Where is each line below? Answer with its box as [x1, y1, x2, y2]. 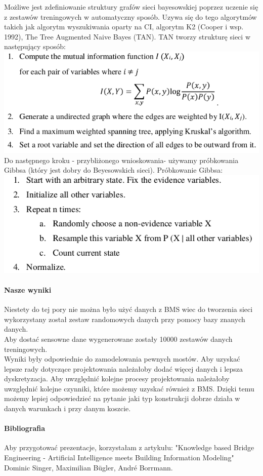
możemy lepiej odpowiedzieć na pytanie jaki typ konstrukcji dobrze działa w [4, 393, 240, 404]
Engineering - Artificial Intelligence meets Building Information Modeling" [4, 452, 234, 463]
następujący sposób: [4, 41, 66, 52]
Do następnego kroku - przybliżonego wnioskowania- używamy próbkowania [4, 154, 239, 165]
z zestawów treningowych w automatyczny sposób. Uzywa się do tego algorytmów [4, 11, 257, 22]
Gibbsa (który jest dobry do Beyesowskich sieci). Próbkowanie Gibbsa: [4, 165, 223, 175]
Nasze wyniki [4, 284, 52, 295]
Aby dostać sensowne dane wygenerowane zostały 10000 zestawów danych [4, 333, 233, 344]
